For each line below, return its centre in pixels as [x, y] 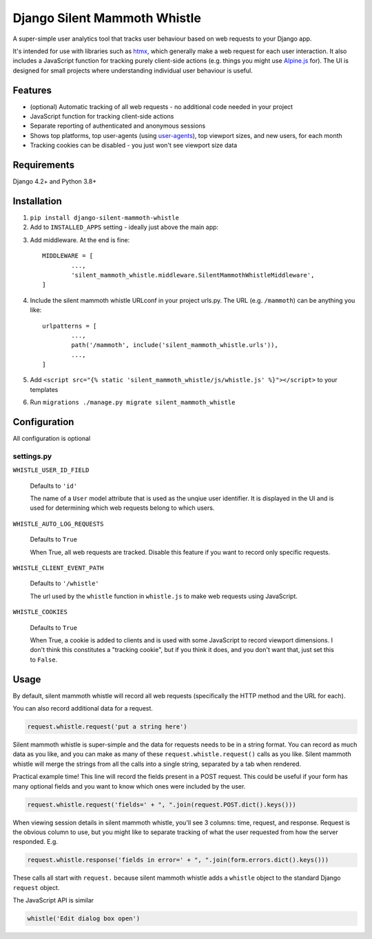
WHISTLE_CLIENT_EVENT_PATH [58, 568]
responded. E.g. [35, 842]
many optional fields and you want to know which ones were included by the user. [129, 786]
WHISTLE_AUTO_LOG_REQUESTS [58, 524]
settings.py [32, 456]
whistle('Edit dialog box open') [84, 919]
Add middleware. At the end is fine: [80, 240]
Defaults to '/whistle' [64, 584]
